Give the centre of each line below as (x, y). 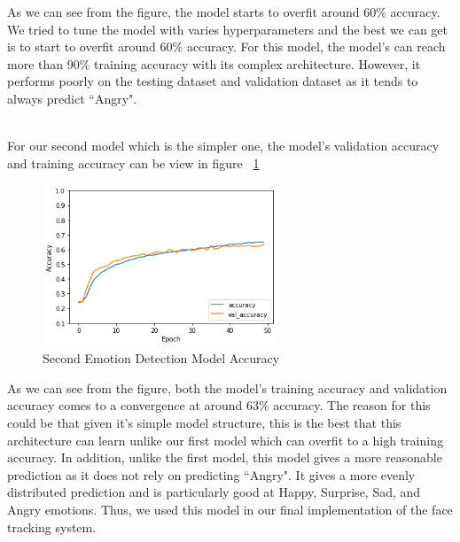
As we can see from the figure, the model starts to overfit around (183, 12)
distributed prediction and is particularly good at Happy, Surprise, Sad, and (214, 492)
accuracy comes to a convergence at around (125, 405)
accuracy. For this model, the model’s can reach (316, 46)
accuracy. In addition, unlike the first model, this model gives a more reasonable (225, 457)
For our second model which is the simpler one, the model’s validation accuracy (223, 146)
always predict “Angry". (72, 98)
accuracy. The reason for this (352, 405)
